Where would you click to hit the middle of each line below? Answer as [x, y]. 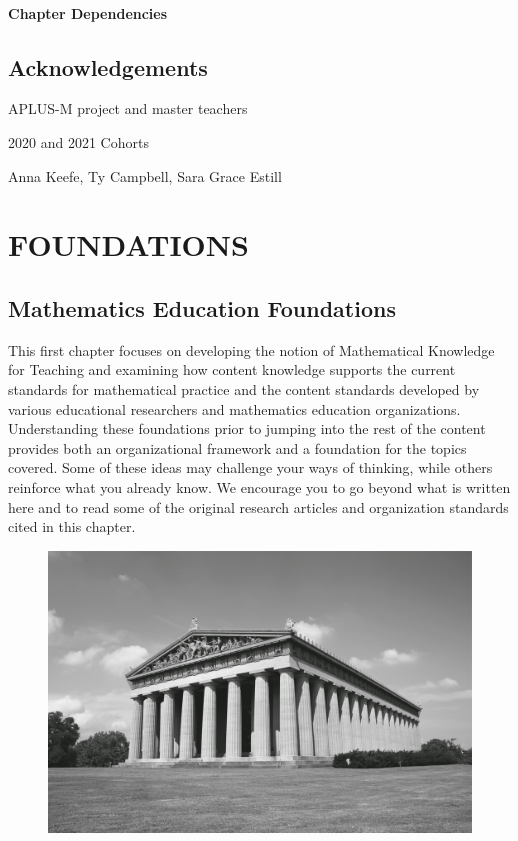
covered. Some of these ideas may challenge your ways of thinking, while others [250, 467]
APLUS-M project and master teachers [128, 108]
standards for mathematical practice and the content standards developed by [244, 388]
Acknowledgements [108, 66]
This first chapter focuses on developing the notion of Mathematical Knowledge [251, 349]
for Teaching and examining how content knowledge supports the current [232, 369]
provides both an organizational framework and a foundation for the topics [237, 447]
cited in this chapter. [72, 526]
